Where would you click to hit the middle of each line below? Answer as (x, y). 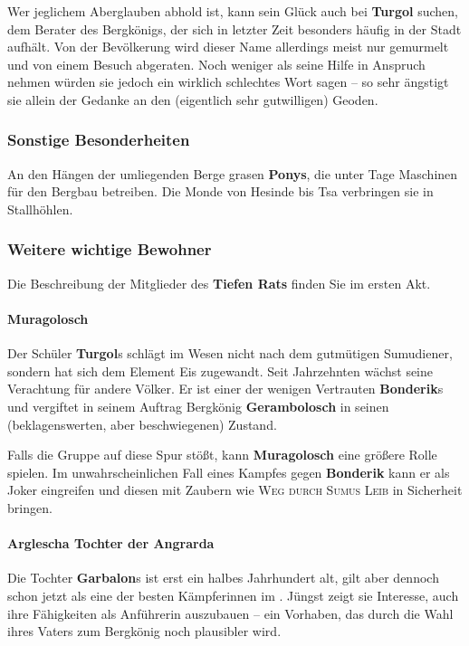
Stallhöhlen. (40, 209)
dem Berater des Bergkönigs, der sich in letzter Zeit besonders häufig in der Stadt (234, 28)
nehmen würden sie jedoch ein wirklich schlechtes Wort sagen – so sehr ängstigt (228, 82)
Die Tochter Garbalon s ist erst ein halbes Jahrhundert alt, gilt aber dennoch (223, 578)
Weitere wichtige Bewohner (110, 249)
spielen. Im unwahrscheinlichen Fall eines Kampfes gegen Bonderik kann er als (229, 472)
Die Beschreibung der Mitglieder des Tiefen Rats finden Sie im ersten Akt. (219, 283)
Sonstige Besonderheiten (99, 140)
